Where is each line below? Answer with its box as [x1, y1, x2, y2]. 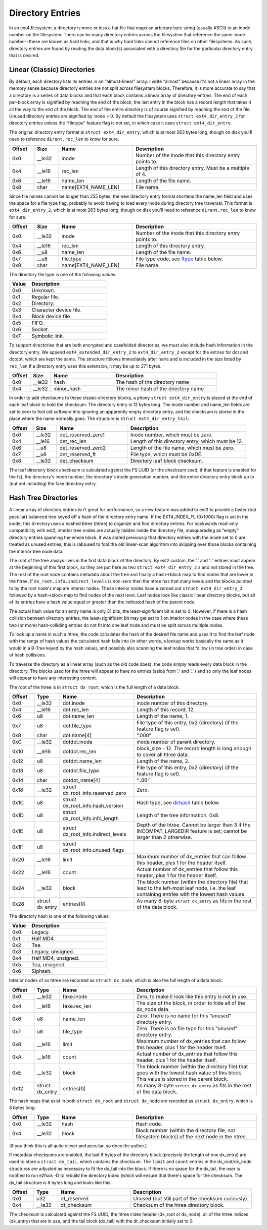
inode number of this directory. [136, 700, 209, 706]
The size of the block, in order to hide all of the [136, 999, 246, 1006]
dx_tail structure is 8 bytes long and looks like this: [9, 1179, 112, 1185]
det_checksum [59, 457, 94, 464]
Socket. [31, 326, 49, 333]
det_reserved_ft [59, 451, 96, 458]
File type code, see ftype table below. [135, 255, 223, 262]
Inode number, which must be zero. [130, 431, 213, 438]
